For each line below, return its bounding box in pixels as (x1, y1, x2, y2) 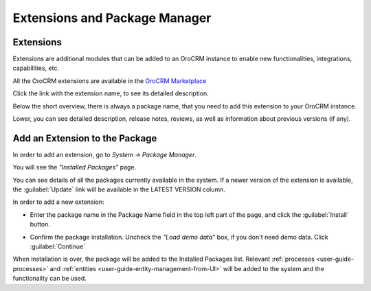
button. (30, 220, 51, 229)
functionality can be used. (12, 275, 87, 283)
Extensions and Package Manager (12, 10, 212, 25)
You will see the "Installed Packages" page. (12, 163, 137, 172)
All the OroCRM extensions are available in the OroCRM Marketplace (12, 76, 207, 85)
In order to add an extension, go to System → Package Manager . (12, 150, 197, 159)
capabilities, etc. (12, 64, 60, 72)
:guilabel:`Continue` (30, 242, 86, 251)
